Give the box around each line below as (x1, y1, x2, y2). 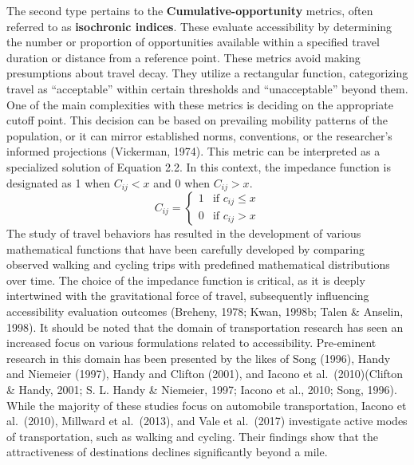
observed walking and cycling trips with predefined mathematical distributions (6, 256, 390, 273)
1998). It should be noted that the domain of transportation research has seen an (6, 318, 404, 335)
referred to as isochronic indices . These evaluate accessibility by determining (6, 18, 392, 34)
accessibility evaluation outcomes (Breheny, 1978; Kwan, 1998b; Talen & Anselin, (6, 302, 404, 319)
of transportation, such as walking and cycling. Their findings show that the (6, 428, 379, 444)
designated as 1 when (6, 174, 111, 191)
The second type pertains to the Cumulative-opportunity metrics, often (6, 2, 373, 18)
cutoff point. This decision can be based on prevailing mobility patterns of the (6, 112, 388, 128)
